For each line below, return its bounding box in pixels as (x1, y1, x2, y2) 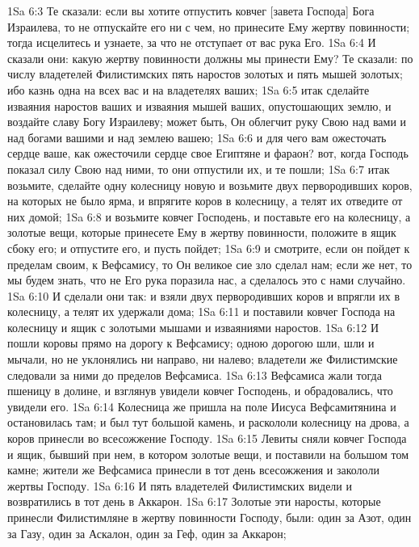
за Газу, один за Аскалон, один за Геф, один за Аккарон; (7, 524, 287, 541)
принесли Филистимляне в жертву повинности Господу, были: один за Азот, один (7, 509, 412, 525)
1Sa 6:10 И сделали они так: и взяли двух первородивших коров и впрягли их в (7, 287, 400, 304)
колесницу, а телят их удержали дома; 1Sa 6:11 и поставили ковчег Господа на (7, 303, 396, 320)
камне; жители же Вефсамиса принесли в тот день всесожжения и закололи (7, 461, 379, 478)
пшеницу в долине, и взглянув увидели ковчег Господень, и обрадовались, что (7, 382, 393, 399)
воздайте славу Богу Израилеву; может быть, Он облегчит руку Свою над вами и (7, 113, 407, 130)
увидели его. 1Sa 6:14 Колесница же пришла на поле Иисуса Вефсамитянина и (7, 398, 396, 414)
